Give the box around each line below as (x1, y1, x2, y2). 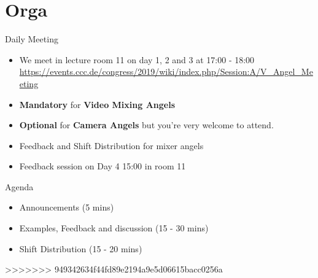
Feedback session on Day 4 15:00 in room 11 (19, 160, 186, 172)
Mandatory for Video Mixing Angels (19, 98, 175, 110)
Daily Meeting (5, 33, 58, 45)
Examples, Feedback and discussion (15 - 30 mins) (19, 222, 209, 234)
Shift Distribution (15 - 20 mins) (19, 242, 142, 255)
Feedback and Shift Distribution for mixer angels (19, 139, 204, 152)
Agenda (5, 180, 34, 193)
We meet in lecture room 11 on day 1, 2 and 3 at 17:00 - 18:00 (19, 53, 255, 66)
